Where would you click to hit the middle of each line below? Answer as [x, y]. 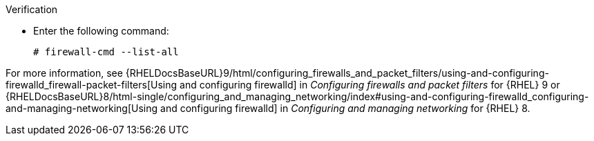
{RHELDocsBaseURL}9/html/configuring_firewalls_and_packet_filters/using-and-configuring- [337, 73]
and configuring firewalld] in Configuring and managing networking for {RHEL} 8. [345, 108]
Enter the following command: [101, 31]
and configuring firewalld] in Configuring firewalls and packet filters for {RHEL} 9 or [370, 85]
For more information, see [64, 73]
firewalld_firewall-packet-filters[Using [92, 85]
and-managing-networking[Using [82, 108]
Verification [32, 9]
